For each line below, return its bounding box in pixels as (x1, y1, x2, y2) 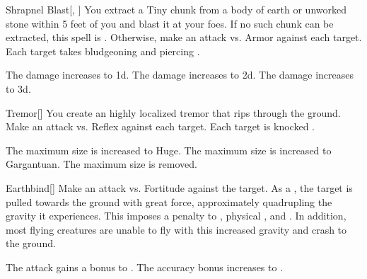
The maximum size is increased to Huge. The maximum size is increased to (6, 142, 332, 157)
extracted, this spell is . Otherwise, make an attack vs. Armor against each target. (6, 30, 362, 45)
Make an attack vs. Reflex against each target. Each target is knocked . (6, 119, 315, 134)
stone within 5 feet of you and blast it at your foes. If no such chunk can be (6, 16, 334, 30)
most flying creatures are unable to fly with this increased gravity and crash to (6, 222, 347, 237)
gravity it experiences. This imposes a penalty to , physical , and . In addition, (6, 208, 346, 223)
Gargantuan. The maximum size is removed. (6, 156, 197, 171)
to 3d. (6, 81, 31, 96)
